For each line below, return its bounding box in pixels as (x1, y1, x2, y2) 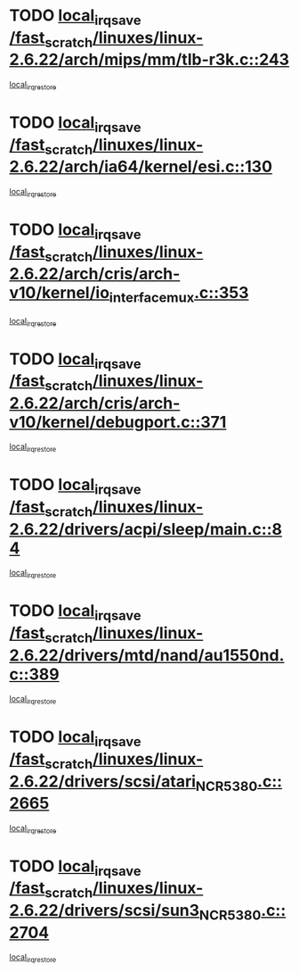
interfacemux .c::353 (109, 283, 249, 306)
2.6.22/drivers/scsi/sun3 (9, 901, 200, 920)
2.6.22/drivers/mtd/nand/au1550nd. (9, 645, 285, 665)
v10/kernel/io (9, 283, 109, 304)
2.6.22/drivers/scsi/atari (9, 771, 197, 791)
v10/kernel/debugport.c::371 (9, 412, 227, 432)
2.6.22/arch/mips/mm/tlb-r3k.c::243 (9, 50, 290, 70)
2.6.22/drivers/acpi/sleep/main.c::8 (9, 519, 283, 539)
